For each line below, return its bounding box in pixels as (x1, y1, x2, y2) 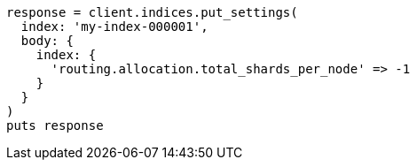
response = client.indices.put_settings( (6, 5, 298, 19)
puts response (6, 118, 104, 133)
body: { (20, 34, 74, 48)
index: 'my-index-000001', (20, 19, 208, 34)
